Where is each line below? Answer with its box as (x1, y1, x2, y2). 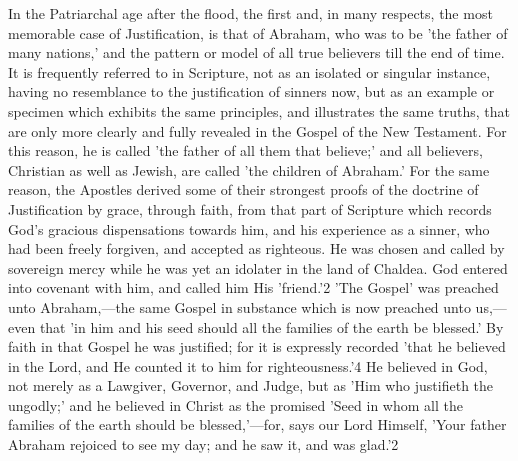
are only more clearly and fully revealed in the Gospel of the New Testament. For (8, 120, 507, 141)
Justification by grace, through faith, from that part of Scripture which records (8, 198, 492, 219)
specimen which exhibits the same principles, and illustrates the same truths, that (8, 100, 510, 121)
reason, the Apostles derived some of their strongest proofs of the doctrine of (8, 179, 479, 200)
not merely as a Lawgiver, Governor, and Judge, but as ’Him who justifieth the (8, 375, 494, 396)
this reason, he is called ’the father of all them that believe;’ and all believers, (8, 140, 483, 161)
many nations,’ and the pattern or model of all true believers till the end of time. (8, 42, 505, 63)
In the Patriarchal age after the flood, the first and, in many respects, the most (8, 3, 493, 23)
